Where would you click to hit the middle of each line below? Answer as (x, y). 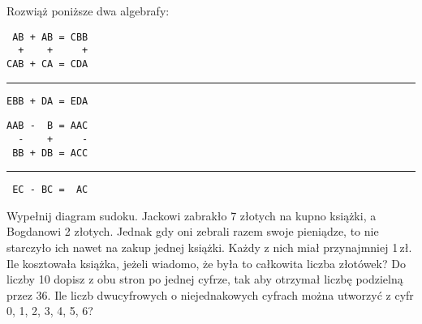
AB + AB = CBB (50, 37)
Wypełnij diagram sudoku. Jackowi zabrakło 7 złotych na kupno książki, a (192, 215)
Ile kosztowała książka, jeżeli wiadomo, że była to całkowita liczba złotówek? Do (206, 263)
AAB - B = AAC (47, 126)
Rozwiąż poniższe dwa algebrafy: (88, 11)
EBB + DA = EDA (47, 101)
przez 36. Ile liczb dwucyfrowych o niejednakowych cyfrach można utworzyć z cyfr (210, 294)
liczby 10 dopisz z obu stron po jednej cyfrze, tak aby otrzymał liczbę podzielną (205, 279)
